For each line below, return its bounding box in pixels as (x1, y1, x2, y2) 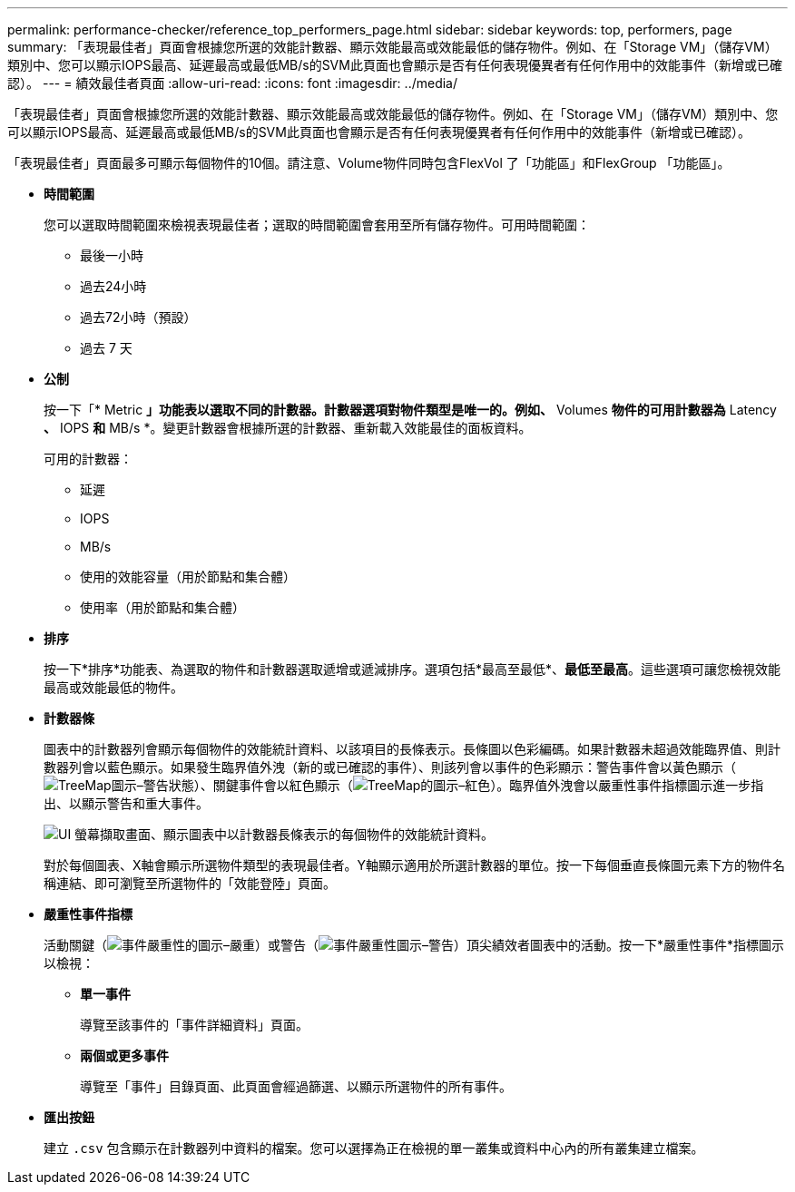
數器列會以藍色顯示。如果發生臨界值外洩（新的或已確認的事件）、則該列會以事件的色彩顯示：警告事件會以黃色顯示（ (44, 759, 736, 775)
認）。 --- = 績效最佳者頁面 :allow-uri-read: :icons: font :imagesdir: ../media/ (7, 75, 458, 91)
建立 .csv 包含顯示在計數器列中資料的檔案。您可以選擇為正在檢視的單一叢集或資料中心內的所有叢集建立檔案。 (44, 1140, 704, 1156)
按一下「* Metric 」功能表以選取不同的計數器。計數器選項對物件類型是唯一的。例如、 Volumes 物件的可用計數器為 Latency (44, 402, 777, 417)
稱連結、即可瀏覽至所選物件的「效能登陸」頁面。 (44, 875, 336, 891)
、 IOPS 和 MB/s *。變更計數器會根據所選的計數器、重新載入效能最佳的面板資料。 (44, 420, 532, 435)
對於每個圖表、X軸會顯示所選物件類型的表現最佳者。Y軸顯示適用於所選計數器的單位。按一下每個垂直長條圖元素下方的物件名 (44, 857, 786, 873)
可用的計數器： (44, 451, 132, 466)
